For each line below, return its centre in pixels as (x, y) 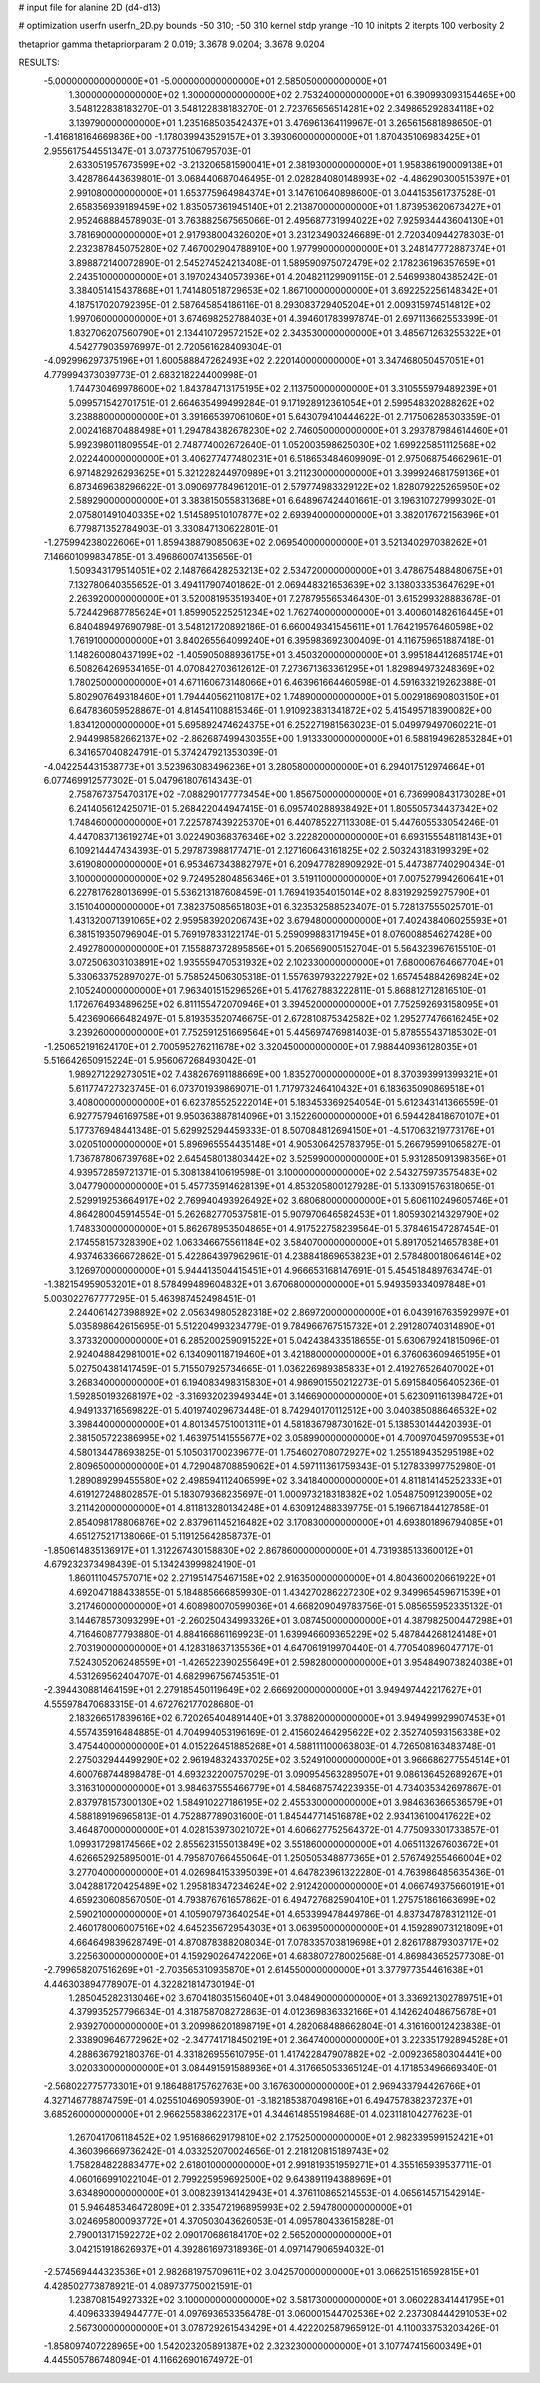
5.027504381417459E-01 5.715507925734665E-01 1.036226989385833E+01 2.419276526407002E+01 (281, 1368)
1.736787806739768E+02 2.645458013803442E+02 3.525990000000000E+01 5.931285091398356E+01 (287, 1158)
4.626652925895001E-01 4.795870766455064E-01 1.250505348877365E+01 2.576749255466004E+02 (285, 1858)
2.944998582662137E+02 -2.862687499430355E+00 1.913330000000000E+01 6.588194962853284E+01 (290, 738)
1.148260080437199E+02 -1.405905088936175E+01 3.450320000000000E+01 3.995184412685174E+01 (286, 654)
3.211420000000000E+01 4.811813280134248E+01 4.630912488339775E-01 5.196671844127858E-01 (278, 1508)
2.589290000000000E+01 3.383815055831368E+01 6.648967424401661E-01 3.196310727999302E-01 (282, 501)
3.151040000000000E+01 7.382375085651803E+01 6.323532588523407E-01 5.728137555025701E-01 (281, 906)
